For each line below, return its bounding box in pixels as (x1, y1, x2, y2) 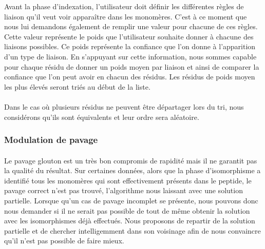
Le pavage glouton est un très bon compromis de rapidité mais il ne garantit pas (4, 155, 257, 165)
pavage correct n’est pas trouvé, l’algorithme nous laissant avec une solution (4, 185, 243, 196)
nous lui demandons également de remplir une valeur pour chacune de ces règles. (4, 21, 258, 32)
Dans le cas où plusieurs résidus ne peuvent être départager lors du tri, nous (4, 101, 244, 112)
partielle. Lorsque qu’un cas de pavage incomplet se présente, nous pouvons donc (4, 195, 258, 205)
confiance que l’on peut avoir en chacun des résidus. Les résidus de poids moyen (4, 71, 255, 82)
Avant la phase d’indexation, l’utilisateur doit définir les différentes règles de (4, 1, 244, 11)
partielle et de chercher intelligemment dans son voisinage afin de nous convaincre (4, 225, 261, 236)
